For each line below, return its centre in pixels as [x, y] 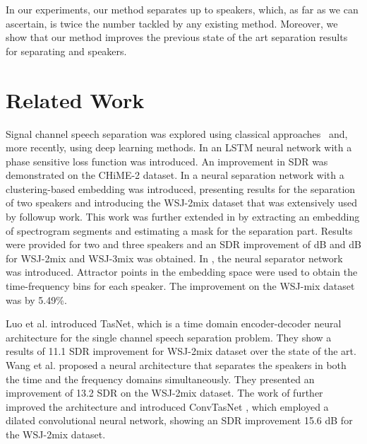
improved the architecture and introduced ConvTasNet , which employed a [167, 406]
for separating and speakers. [66, 51]
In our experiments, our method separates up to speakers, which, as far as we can [182, 9]
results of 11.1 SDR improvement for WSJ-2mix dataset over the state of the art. [181, 351]
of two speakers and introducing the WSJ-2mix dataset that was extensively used [182, 203]
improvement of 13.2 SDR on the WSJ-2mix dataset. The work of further [164, 393]
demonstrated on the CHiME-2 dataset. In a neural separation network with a [175, 175]
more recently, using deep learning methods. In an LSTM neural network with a [179, 147]
